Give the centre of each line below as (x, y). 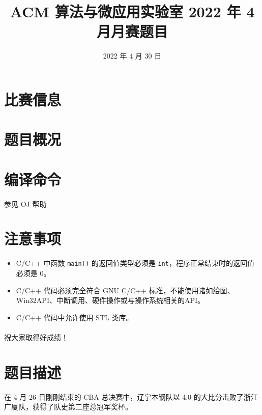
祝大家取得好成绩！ (36, 337)
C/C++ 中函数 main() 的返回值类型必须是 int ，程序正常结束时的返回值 (135, 263)
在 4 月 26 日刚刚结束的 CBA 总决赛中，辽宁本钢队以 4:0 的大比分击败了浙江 (131, 396)
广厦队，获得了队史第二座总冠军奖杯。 (68, 407)
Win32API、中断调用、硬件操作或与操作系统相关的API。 (110, 300)
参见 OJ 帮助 (25, 203)
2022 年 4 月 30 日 (132, 56)
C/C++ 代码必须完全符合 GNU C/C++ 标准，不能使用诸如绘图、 (125, 290)
